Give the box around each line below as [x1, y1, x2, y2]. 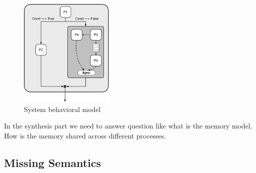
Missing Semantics [4, 154, 101, 170]
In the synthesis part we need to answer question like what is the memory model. [4, 120, 253, 131]
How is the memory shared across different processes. [4, 130, 166, 140]
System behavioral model [24, 103, 101, 114]
